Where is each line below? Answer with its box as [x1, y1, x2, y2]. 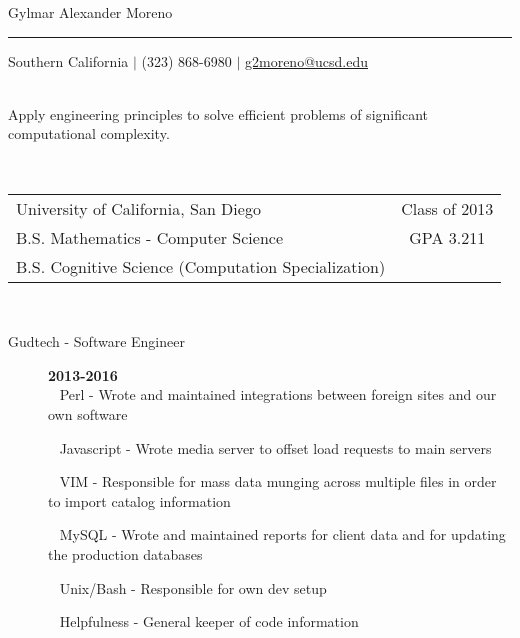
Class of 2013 [401, 196, 494, 220]
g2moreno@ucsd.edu [244, 50, 369, 71]
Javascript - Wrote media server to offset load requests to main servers [59, 437, 492, 458]
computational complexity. [8, 123, 170, 144]
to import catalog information [48, 490, 231, 511]
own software [48, 403, 128, 424]
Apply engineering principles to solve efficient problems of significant [8, 103, 429, 124]
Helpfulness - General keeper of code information [59, 611, 359, 632]
